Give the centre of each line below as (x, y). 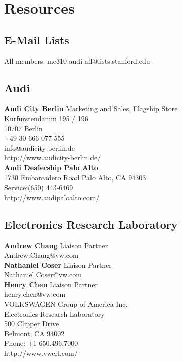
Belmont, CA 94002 (34, 333)
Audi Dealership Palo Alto (51, 167)
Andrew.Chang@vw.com (41, 255)
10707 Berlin (23, 128)
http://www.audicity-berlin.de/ (53, 158)
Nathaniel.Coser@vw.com (43, 275)
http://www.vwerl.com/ (41, 353)
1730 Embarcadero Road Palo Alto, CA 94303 (75, 177)
